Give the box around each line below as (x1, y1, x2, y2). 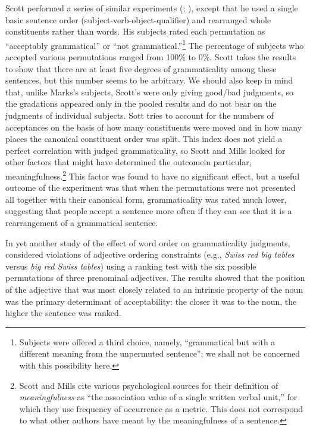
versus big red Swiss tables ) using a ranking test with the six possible (5, 259, 256, 272)
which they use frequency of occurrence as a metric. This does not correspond (19, 402, 303, 414)
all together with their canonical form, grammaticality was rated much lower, (5, 193, 287, 205)
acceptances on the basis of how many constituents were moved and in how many (5, 120, 302, 133)
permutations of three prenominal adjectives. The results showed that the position (5, 271, 305, 284)
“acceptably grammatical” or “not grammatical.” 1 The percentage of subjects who (5, 37, 304, 51)
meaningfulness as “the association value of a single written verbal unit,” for (19, 391, 298, 403)
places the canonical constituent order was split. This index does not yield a (5, 132, 283, 145)
